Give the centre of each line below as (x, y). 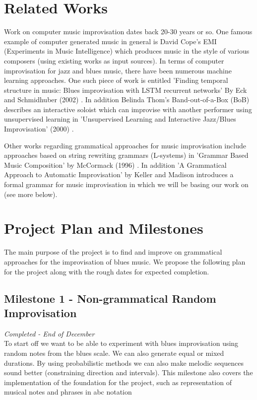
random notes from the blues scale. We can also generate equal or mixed (114, 353)
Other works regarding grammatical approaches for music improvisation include (125, 145)
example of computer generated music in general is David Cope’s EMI (110, 41)
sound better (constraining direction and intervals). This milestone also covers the (128, 372)
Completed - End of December (49, 333)
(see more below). (31, 194)
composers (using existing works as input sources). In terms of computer (114, 60)
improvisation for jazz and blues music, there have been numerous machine (118, 70)
